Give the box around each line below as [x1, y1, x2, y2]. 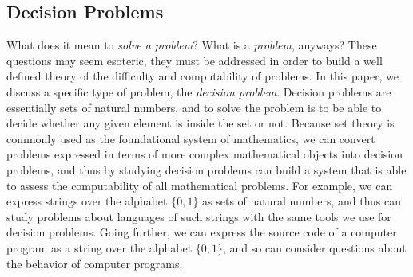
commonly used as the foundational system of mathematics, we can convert [6, 130, 375, 146]
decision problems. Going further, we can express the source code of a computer [6, 224, 397, 240]
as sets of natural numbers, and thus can [202, 193, 401, 209]
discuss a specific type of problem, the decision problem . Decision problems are [6, 83, 391, 99]
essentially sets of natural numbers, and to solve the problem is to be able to [6, 99, 382, 115]
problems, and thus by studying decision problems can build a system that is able [6, 161, 407, 178]
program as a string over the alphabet [6, 239, 193, 256]
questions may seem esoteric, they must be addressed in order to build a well [6, 52, 383, 68]
